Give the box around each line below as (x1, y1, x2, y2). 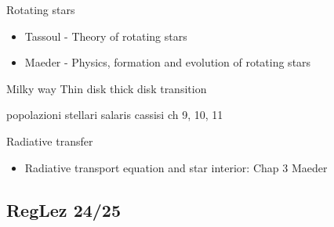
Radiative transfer (6, 132, 93, 149)
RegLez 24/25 (6, 197, 122, 222)
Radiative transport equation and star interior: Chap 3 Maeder (24, 159, 328, 175)
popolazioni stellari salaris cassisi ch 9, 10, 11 (6, 106, 223, 123)
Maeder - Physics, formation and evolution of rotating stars (24, 54, 311, 70)
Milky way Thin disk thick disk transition (6, 80, 207, 96)
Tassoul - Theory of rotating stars (24, 27, 187, 44)
